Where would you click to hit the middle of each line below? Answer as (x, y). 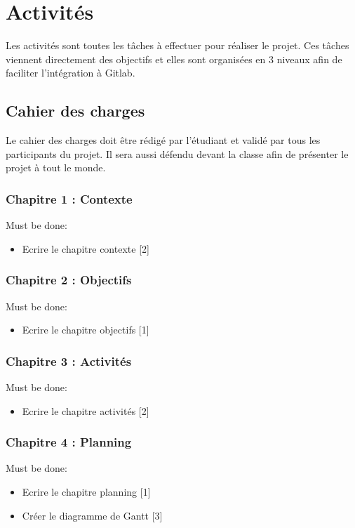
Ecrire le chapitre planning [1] (86, 491)
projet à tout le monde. (56, 167)
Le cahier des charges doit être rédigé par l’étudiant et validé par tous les (163, 140)
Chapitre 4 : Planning (69, 442)
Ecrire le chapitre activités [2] (86, 410)
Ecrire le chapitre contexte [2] (86, 248)
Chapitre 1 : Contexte (69, 198)
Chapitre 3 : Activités (69, 361)
